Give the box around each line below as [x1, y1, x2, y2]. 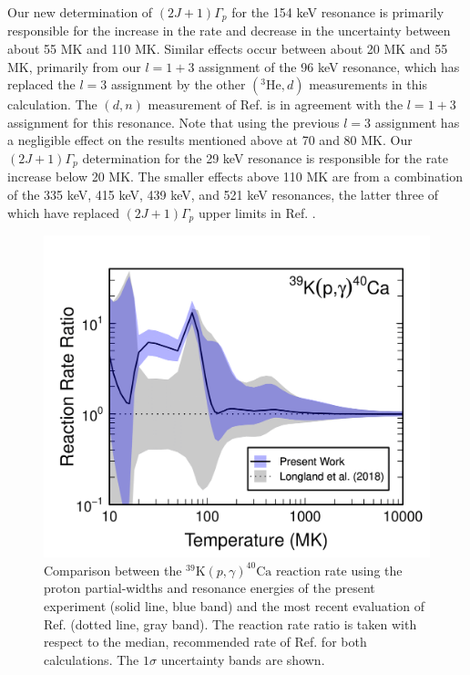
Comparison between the [44, 560, 182, 579]
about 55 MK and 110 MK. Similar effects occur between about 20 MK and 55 [7, 39, 448, 58]
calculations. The [44, 649, 139, 669]
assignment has [374, 112, 460, 131]
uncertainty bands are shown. [160, 649, 325, 669]
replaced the [7, 75, 76, 94]
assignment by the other [110, 75, 246, 94]
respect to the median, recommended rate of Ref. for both [44, 632, 367, 651]
